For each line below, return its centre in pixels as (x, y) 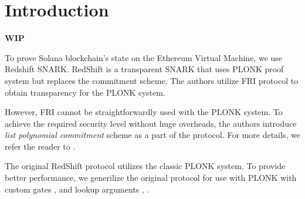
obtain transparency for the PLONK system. (85, 92)
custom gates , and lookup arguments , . (77, 189)
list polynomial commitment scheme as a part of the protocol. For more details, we (152, 135)
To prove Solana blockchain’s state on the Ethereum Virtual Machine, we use (144, 57)
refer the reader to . (40, 146)
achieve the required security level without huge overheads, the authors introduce (151, 123)
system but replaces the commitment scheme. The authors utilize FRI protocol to (152, 80)
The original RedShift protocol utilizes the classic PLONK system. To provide (145, 166)
